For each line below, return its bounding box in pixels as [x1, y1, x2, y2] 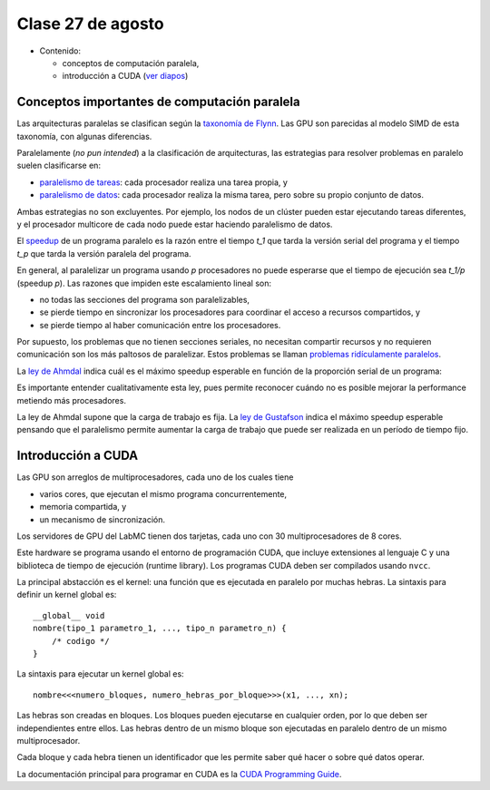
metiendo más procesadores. [16, 395, 127, 405]
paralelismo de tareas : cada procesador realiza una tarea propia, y [39, 177, 288, 188]
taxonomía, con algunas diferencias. [16, 131, 152, 141]
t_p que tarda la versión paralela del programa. [16, 248, 191, 258]
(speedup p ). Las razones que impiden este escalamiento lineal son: [16, 278, 272, 288]
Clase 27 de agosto [16, 14, 165, 34]
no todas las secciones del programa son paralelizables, [39, 294, 250, 305]
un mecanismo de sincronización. [39, 513, 166, 525]
